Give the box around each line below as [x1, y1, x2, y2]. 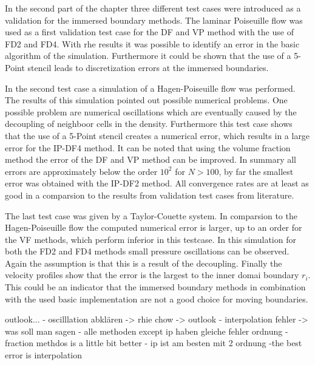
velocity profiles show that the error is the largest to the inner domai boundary [5, 268, 299, 281]
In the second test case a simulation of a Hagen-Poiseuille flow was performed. [5, 81, 296, 94]
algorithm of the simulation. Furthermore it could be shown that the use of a [5, 49, 291, 62]
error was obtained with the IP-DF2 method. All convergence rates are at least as [5, 177, 309, 189]
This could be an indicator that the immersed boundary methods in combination [5, 281, 306, 293]
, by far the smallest [218, 165, 294, 177]
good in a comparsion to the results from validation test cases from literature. [5, 188, 294, 201]
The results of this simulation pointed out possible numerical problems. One [5, 94, 288, 106]
